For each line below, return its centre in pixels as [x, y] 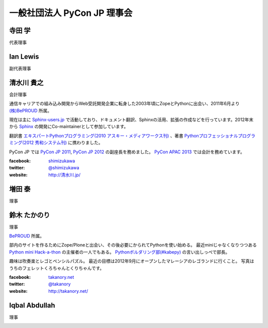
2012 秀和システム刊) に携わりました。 [64, 143]
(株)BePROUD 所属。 [31, 110]
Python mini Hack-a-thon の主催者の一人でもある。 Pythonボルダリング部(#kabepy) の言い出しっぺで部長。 [120, 252]
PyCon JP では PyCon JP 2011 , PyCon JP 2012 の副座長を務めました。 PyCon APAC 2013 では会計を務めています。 [127, 152]
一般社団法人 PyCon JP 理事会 [71, 13]
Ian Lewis [24, 56]
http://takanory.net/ [68, 291]
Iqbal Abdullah [32, 305]
